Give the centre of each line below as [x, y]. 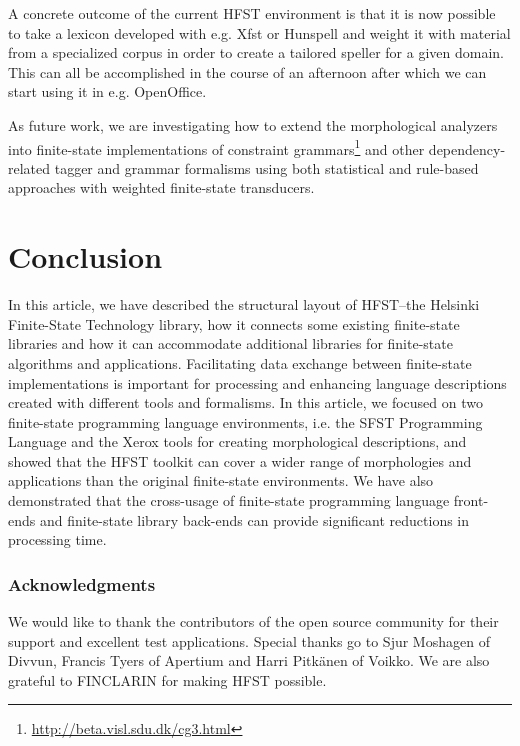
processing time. [57, 539]
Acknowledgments [82, 583]
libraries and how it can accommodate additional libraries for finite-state [230, 343]
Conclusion [85, 256]
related [29, 167]
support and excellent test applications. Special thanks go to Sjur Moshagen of [249, 640]
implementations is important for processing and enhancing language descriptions [257, 382]
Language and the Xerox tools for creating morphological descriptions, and [237, 441]
